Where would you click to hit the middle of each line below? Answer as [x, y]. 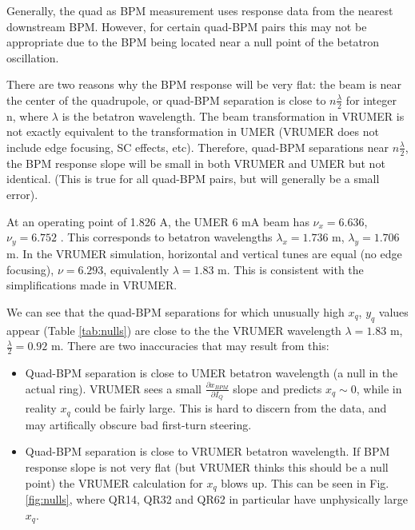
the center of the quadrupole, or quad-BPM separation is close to [166, 100]
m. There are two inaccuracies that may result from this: [190, 346]
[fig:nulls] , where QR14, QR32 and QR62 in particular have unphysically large [216, 498]
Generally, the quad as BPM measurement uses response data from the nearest [200, 10]
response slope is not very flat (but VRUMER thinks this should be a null [207, 466]
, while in [379, 388]
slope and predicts [277, 388]
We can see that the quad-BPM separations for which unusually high [176, 311]
